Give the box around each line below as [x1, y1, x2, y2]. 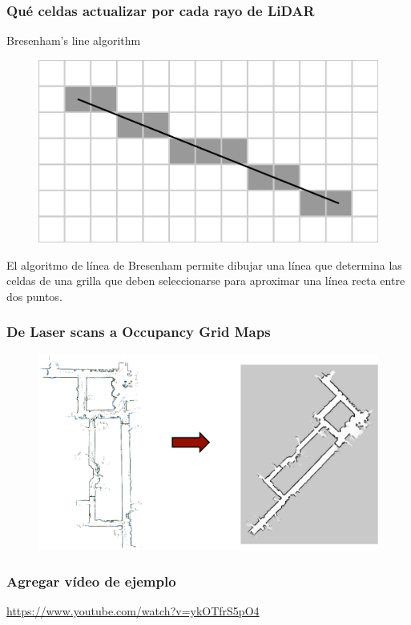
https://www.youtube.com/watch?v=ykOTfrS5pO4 [6, 602, 260, 619]
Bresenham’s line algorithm [6, 32, 141, 49]
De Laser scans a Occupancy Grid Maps [6, 322, 271, 342]
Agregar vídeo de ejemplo [6, 571, 176, 591]
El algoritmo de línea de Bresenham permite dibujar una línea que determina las [6, 256, 402, 273]
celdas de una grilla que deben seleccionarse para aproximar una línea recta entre [6, 272, 405, 289]
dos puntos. [6, 287, 62, 304]
